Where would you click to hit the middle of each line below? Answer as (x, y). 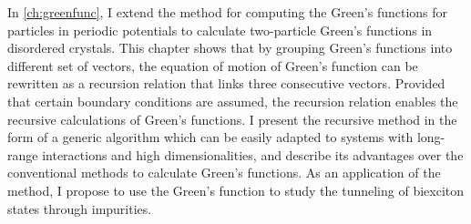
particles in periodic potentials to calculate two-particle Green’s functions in (220, 30)
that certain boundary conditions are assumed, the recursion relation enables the (233, 101)
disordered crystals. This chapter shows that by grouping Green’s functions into (230, 48)
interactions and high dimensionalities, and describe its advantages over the (253, 154)
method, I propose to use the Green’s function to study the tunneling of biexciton (236, 190)
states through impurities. (80, 208)
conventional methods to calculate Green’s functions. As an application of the (224, 173)
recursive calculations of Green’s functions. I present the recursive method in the (232, 119)
